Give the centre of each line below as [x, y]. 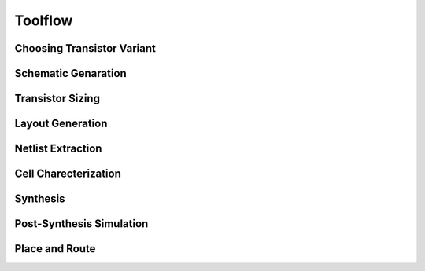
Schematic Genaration [71, 73]
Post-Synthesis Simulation [81, 224]
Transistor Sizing [57, 99]
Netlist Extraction [58, 149]
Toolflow [44, 20]
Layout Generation [61, 124]
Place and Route [55, 249]
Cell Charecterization [68, 174]
